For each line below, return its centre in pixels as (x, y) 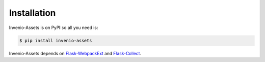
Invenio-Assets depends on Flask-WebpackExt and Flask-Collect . (75, 53)
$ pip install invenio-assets (56, 40)
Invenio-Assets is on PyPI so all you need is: (53, 28)
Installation (32, 13)
